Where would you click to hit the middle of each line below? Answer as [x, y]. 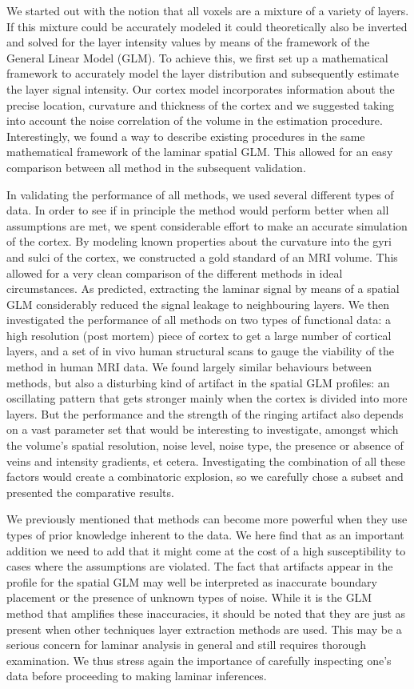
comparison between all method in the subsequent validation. [156, 167]
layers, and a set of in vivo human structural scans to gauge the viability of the [201, 351]
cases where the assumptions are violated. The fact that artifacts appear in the [200, 566]
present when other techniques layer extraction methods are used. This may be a [204, 629]
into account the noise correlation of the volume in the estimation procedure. [195, 120]
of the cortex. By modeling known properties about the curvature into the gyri [199, 241]
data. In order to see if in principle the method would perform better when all [198, 210]
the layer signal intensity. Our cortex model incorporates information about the [201, 88]
